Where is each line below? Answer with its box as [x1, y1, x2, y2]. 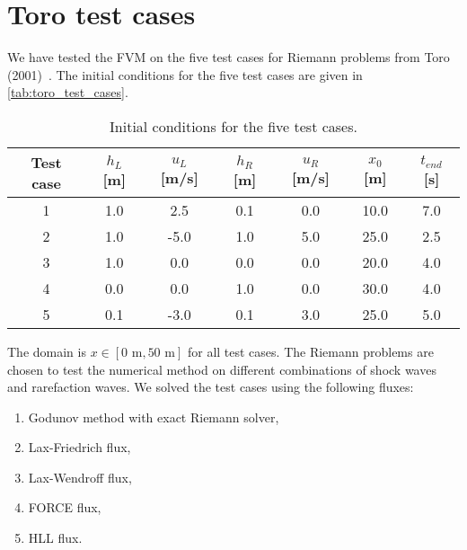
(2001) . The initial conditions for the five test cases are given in [7, 65, 363, 84]
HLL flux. [28, 528, 83, 547]
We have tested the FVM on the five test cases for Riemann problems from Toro [7, 48, 450, 67]
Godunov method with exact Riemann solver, [28, 407, 279, 426]
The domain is [7, 342, 86, 360]
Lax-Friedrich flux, [28, 438, 131, 457]
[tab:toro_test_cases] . [7, 83, 128, 102]
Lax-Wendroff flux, [28, 467, 132, 486]
